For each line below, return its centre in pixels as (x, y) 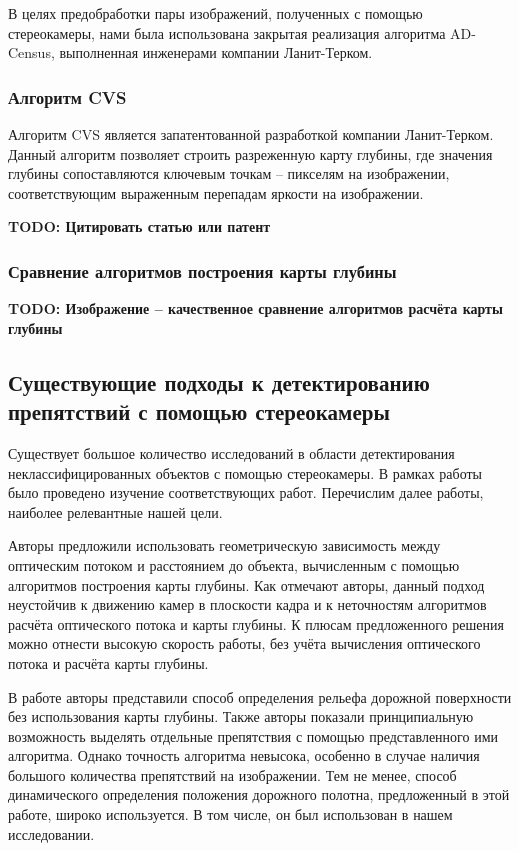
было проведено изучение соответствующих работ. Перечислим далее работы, (246, 492)
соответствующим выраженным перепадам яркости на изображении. (216, 192)
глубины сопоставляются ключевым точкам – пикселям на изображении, (229, 173)
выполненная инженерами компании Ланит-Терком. (216, 52)
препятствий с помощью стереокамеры (199, 411)
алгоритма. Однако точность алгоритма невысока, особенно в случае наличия (244, 755)
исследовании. (51, 833)
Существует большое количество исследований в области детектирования (231, 452)
